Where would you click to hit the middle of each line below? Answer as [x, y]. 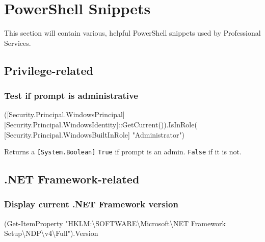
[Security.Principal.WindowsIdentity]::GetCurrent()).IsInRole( [101, 124]
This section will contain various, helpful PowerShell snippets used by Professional [132, 33]
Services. [18, 43]
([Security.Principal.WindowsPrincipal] [64, 114]
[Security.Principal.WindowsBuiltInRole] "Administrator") [95, 134]
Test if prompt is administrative [71, 96]
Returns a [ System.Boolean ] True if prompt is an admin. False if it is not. [123, 152]
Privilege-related [49, 70]
